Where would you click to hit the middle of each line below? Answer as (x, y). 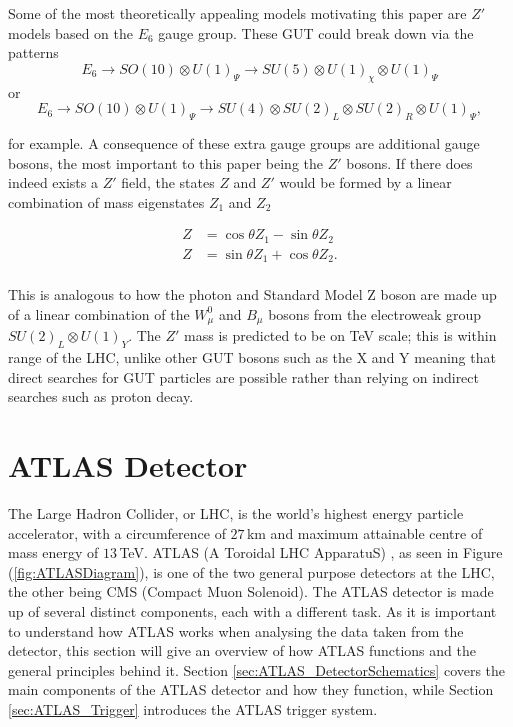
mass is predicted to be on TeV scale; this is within (340, 335)
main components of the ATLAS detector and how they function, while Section (251, 689)
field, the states (168, 182)
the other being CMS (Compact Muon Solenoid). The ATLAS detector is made (251, 591)
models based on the (70, 32)
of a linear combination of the (99, 313)
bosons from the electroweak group (375, 313)
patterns (33, 52)
